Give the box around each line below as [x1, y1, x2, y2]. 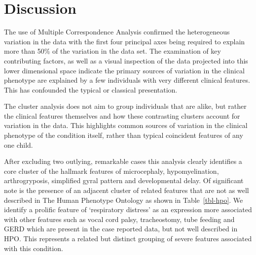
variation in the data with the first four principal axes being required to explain [4, 36, 245, 46]
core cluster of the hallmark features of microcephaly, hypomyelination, [4, 165, 219, 176]
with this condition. [4, 243, 63, 253]
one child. [4, 139, 33, 150]
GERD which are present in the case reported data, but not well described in [4, 223, 238, 234]
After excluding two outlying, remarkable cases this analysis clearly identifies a [4, 156, 242, 166]
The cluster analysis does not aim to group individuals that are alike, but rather [4, 101, 247, 111]
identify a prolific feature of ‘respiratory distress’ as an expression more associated [4, 204, 252, 215]
